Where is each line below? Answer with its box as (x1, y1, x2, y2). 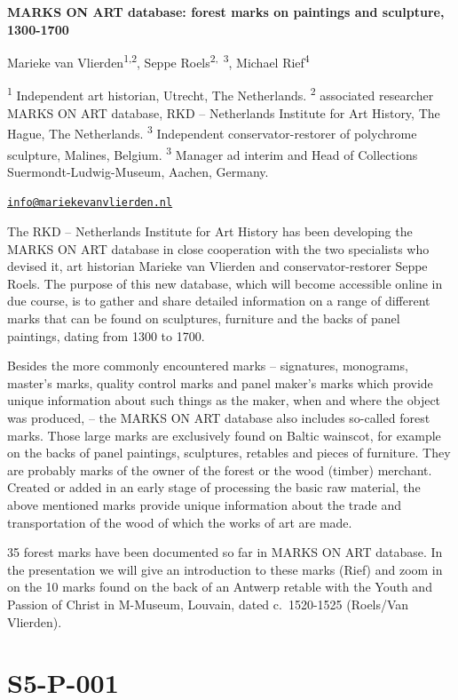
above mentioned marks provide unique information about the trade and (7, 495, 402, 513)
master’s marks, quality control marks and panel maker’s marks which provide (7, 373, 433, 392)
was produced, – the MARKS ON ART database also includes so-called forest (7, 408, 430, 426)
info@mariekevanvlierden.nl (7, 196, 173, 210)
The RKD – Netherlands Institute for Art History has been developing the (7, 222, 413, 241)
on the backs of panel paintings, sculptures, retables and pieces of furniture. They (7, 443, 451, 462)
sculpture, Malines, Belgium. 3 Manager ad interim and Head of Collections (7, 142, 418, 163)
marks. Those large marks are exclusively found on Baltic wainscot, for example (7, 426, 441, 444)
